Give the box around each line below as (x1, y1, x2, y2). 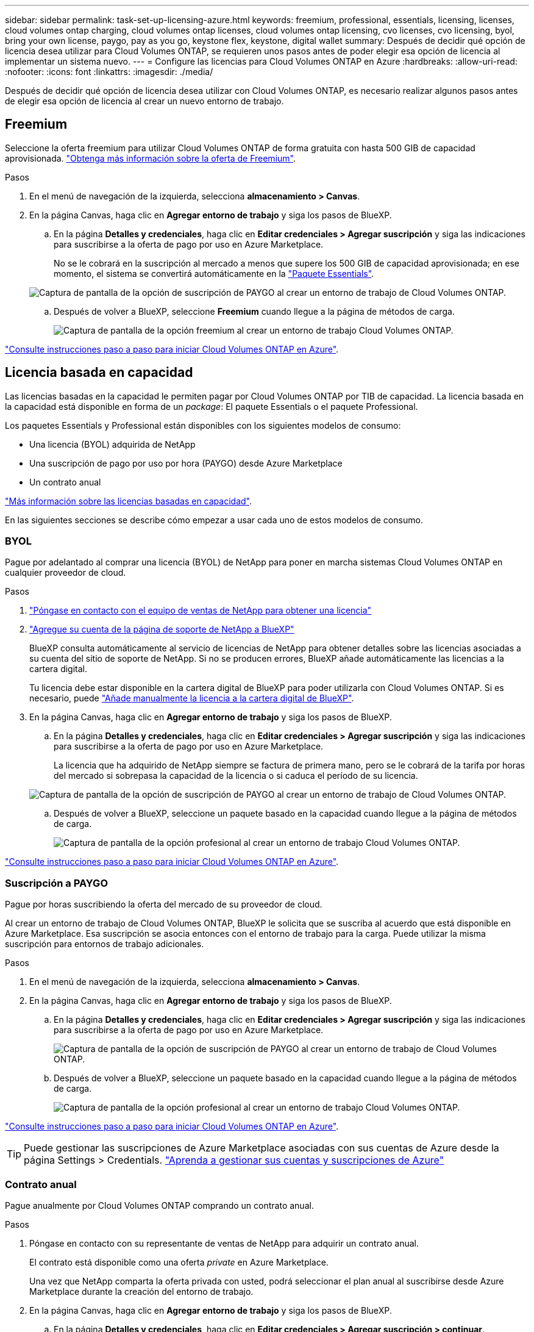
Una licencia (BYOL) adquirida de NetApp (29, 439, 196, 449)
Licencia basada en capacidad (5, 365, 193, 381)
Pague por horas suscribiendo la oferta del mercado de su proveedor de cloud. (5, 899, 322, 910)
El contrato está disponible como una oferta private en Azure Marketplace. (29, 1256, 329, 1267)
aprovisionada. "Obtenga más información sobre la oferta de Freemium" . (5, 152, 296, 163)
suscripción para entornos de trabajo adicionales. (5, 939, 204, 950)
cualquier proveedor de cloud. (5, 567, 126, 578)
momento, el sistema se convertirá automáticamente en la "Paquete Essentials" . (54, 268, 374, 279)
